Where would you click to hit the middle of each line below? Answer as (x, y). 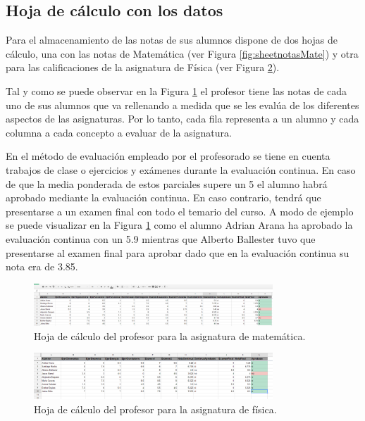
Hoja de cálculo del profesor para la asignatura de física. (155, 409)
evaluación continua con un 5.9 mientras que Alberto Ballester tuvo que (161, 238)
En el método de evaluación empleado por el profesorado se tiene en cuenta (168, 156)
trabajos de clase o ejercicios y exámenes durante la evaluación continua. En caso (181, 169)
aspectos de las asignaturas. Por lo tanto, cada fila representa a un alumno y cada (182, 119)
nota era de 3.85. (42, 266)
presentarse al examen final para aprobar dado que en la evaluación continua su (178, 252)
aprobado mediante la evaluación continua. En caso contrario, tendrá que (163, 197)
